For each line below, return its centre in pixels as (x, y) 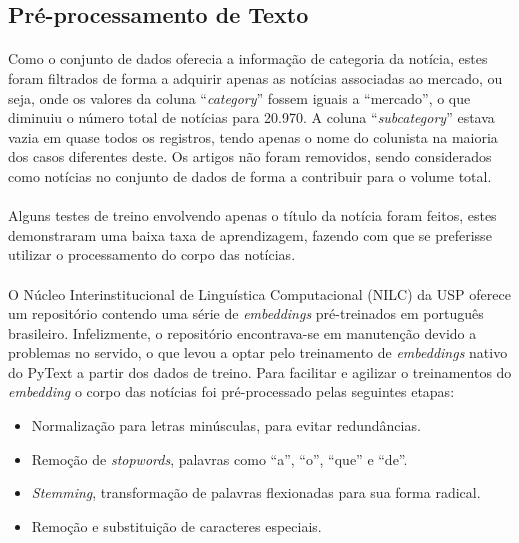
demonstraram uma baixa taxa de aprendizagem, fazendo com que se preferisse (250, 234)
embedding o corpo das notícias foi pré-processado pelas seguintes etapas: (231, 391)
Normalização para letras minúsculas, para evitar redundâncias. (226, 425)
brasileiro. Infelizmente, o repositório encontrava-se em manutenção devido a (242, 332)
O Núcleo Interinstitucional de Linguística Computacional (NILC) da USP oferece (259, 293)
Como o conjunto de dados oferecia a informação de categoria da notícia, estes (248, 58)
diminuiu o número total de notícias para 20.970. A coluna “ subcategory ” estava (251, 117)
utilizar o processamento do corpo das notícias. (152, 254)
